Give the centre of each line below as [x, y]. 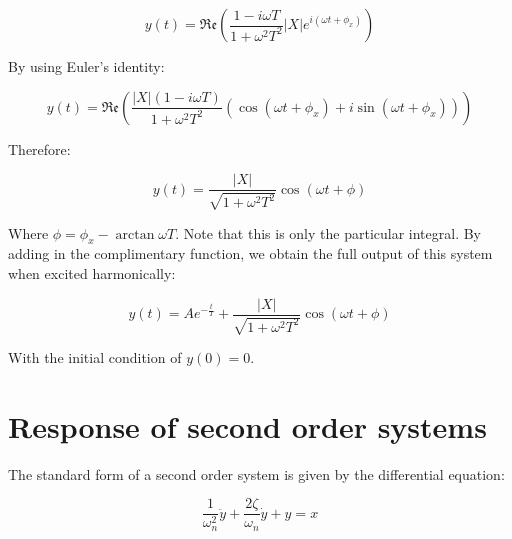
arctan [135, 234]
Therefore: [39, 148]
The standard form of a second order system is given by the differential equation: [256, 473]
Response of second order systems [247, 425]
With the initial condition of [95, 357]
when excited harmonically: [92, 273]
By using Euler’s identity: [86, 66]
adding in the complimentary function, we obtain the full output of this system [250, 253]
